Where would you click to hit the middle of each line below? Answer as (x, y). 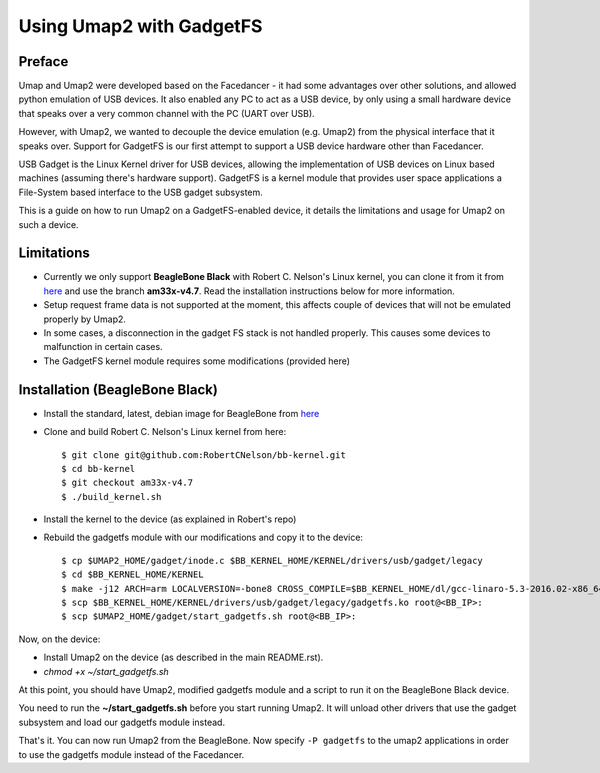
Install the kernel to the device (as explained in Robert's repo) (170, 519)
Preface (43, 61)
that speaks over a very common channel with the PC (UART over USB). (166, 113)
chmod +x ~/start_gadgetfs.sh (106, 671)
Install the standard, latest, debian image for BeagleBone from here (181, 413)
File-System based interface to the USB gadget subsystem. (141, 192)
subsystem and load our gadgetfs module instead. (121, 722)
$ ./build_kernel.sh (111, 496)
